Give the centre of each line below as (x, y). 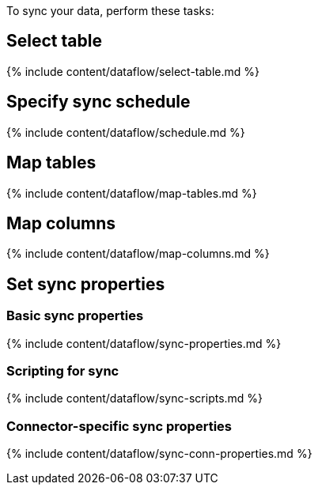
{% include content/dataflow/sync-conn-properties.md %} (159, 454)
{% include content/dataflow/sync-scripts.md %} (135, 398)
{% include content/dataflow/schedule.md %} (126, 132)
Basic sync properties (75, 316)
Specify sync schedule (98, 102)
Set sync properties (86, 284)
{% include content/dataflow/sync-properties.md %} (144, 343)
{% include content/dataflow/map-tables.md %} (132, 193)
